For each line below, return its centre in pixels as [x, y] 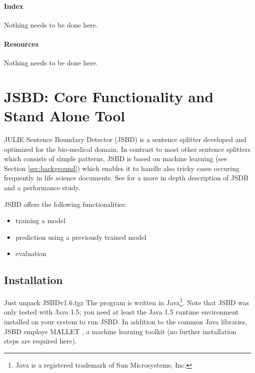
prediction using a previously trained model [81, 237]
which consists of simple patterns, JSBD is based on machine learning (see [116, 158]
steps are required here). [40, 341]
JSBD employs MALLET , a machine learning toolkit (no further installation [120, 331]
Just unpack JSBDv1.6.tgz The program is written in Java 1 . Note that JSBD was [127, 301]
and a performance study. [42, 187]
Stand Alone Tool [65, 116]
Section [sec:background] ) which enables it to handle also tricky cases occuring [122, 168]
